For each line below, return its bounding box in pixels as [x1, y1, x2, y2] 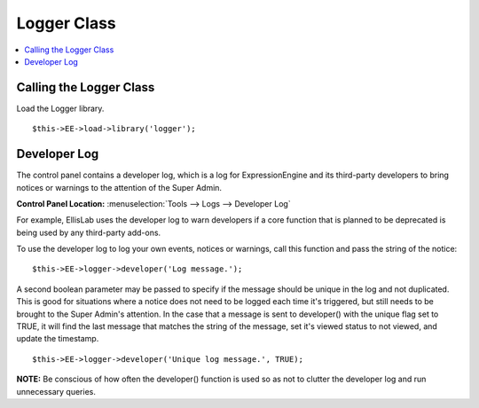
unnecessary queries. [16, 386, 97, 396]
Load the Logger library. [16, 103, 105, 114]
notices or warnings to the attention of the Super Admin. [16, 182, 222, 192]
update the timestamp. [16, 333, 99, 344]
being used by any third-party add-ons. [16, 227, 161, 238]
